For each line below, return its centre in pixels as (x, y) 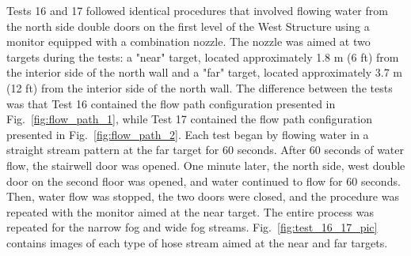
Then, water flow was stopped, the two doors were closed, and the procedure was (203, 196)
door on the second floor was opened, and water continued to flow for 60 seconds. (204, 181)
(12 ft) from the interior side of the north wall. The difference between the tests (200, 87)
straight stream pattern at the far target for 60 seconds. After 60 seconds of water (205, 150)
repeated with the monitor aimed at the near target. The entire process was (190, 211)
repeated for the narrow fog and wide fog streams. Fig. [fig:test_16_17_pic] (192, 227)
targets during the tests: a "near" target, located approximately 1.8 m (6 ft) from (203, 56)
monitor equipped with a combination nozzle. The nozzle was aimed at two (188, 41)
